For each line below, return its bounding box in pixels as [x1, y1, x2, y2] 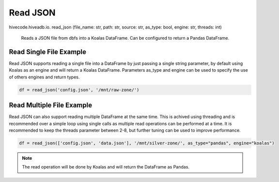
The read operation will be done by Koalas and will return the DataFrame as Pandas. [22, 164, 190, 170]
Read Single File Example [9, 47, 87, 56]
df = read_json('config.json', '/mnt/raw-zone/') [19, 87, 139, 92]
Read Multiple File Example [9, 101, 92, 109]
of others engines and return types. [9, 74, 80, 80]
